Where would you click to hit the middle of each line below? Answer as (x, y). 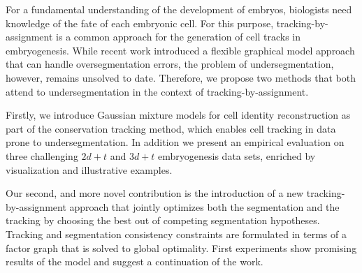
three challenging (42, 155)
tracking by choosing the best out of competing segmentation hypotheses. (163, 220)
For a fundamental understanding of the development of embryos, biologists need (179, 9)
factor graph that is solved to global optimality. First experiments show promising (181, 248)
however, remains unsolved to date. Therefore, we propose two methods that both (181, 77)
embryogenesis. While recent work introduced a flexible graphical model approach (180, 50)
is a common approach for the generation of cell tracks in (178, 37)
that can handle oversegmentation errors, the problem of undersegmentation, (170, 64)
